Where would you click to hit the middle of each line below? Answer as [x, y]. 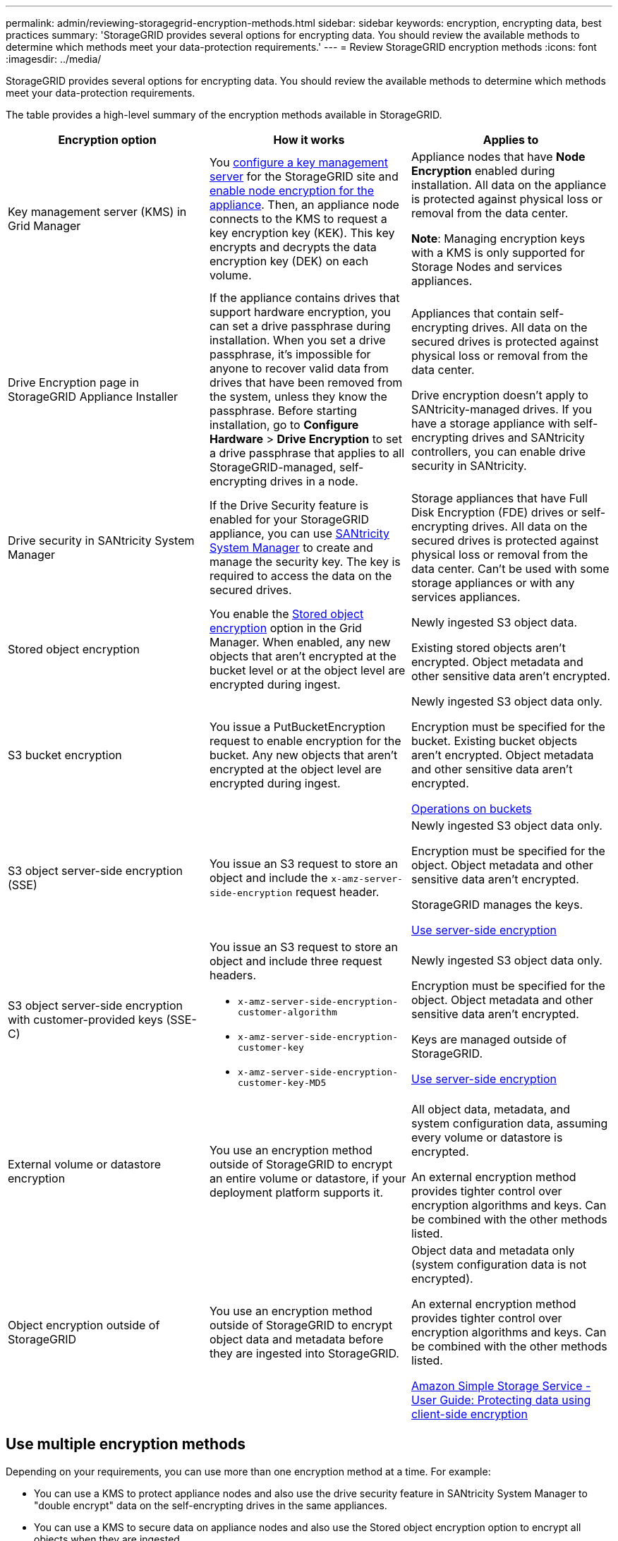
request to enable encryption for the [305, 741]
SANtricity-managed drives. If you [501, 409]
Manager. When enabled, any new [300, 642]
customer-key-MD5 [282, 1083]
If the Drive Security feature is [289, 505]
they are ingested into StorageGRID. [304, 1353]
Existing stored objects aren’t [488, 648]
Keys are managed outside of [489, 1039]
